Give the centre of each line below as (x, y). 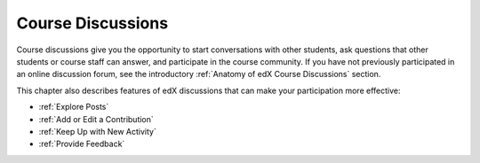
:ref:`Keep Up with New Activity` (98, 131)
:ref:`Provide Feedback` (82, 144)
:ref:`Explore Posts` (74, 107)
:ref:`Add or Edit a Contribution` (96, 119)
